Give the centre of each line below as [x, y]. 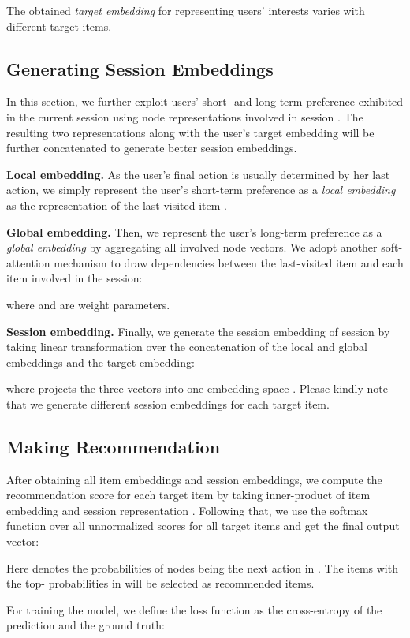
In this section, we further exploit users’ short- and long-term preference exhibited [205, 101]
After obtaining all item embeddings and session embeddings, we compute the [194, 479]
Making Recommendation [114, 446]
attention [28, 262]
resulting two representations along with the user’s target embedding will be [190, 132]
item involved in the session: [75, 278]
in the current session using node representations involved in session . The [185, 116]
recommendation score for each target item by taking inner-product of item [188, 495]
